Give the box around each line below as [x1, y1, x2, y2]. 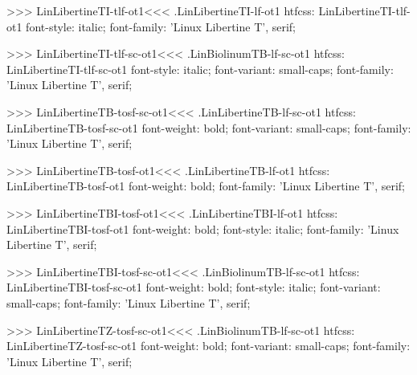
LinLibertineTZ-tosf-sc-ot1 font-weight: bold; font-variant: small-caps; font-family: [6, 337, 411, 354]
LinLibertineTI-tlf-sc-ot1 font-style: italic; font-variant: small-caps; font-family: [6, 60, 394, 77]
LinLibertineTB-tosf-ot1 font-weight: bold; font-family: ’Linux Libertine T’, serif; [6, 177, 405, 194]
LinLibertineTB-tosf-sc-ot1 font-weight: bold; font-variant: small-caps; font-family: [6, 119, 411, 136]
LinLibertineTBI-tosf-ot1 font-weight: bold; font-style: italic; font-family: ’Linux [6, 220, 399, 237]
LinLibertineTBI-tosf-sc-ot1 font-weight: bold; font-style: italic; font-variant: [6, 279, 381, 296]
